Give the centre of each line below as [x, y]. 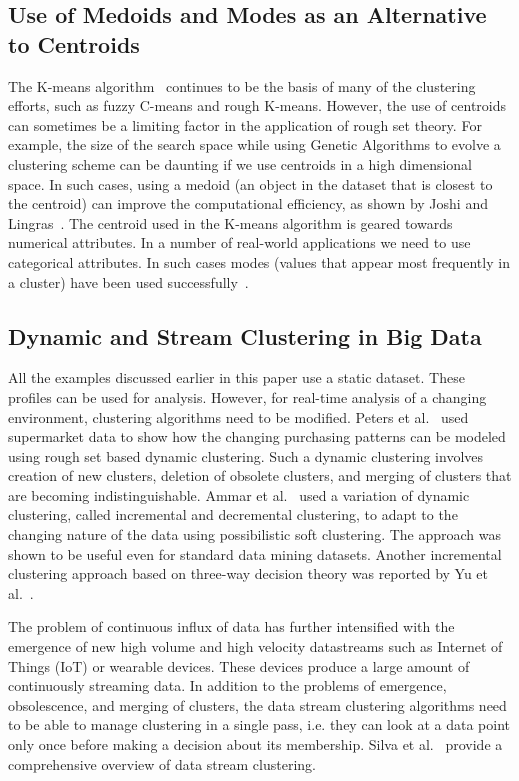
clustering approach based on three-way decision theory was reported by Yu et [248, 573]
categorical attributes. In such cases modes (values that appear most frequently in [259, 261]
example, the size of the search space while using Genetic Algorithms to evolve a [254, 144]
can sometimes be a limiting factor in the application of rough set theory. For [245, 124]
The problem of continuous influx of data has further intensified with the [231, 626]
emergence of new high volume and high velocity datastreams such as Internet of [255, 646]
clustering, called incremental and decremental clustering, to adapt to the [233, 514]
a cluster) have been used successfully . [128, 281]
